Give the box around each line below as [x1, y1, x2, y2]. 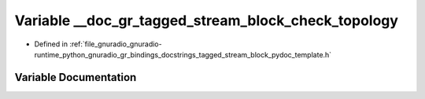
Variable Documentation [14, 71, 137, 84]
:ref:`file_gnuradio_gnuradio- [69, 39, 162, 49]
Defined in [34, 39, 68, 49]
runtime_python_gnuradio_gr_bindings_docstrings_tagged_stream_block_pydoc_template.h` [34, 49, 332, 59]
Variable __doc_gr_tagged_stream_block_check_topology [14, 12, 399, 29]
